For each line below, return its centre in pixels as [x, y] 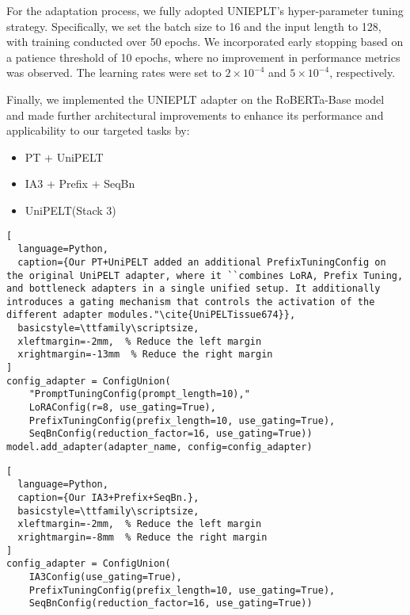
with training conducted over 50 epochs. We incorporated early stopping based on [205, 42]
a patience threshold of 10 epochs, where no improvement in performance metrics [203, 57]
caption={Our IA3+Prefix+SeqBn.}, [108, 498]
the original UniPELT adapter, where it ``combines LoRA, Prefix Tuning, [205, 275]
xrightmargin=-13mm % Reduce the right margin [145, 355]
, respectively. [363, 73]
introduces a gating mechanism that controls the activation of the [191, 302]
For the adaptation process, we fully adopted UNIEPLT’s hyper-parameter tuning [205, 10]
